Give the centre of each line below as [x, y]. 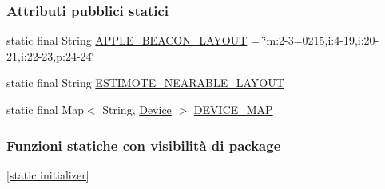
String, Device [137, 109]
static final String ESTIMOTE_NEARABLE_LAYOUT [145, 83]
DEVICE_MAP [233, 109]
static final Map [45, 109]
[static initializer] [48, 174]
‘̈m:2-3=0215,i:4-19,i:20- [321, 40]
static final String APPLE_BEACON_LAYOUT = [133, 40]
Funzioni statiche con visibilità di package [144, 145]
